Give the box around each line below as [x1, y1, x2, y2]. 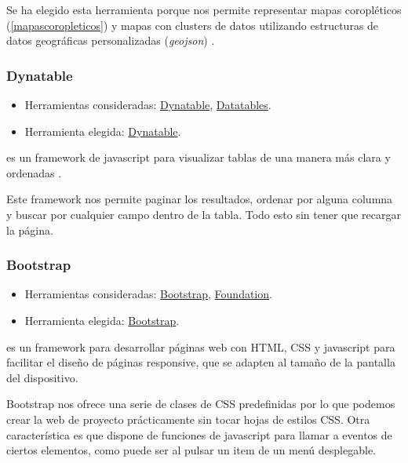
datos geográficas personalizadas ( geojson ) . [6, 32, 215, 49]
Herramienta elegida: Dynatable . [24, 122, 181, 139]
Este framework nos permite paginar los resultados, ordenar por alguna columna [6, 191, 393, 207]
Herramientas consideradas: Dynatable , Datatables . [24, 97, 271, 112]
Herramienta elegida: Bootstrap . [24, 312, 180, 328]
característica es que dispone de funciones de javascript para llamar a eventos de [6, 426, 392, 443]
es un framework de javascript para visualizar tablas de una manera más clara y [6, 149, 391, 166]
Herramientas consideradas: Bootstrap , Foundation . [24, 286, 272, 302]
